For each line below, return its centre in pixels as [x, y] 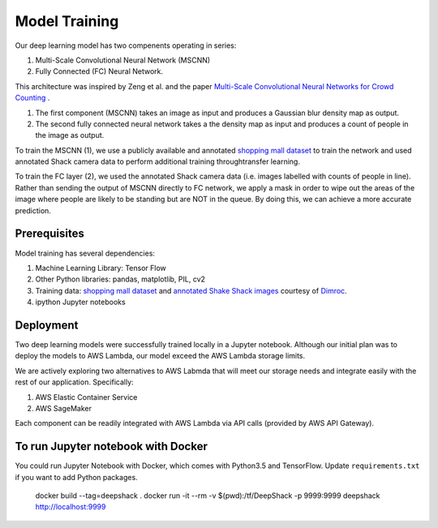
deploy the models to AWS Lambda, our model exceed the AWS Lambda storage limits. [160, 356]
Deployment [47, 325]
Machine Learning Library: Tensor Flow [101, 268]
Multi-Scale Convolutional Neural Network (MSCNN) [123, 60]
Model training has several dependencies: [85, 253]
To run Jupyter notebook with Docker [112, 446]
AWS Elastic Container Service [86, 397]
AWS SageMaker [64, 408]
